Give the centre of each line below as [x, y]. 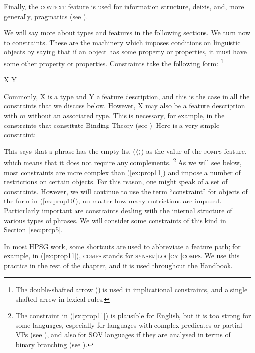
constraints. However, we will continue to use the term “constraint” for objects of [126, 191]
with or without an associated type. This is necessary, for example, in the [114, 115]
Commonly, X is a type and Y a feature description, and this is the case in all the [127, 96]
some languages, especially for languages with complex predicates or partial [129, 325]
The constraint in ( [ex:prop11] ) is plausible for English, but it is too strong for [133, 315]
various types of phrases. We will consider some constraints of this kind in [115, 220]
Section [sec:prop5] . [33, 230]
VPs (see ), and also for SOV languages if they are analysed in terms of [123, 334]
